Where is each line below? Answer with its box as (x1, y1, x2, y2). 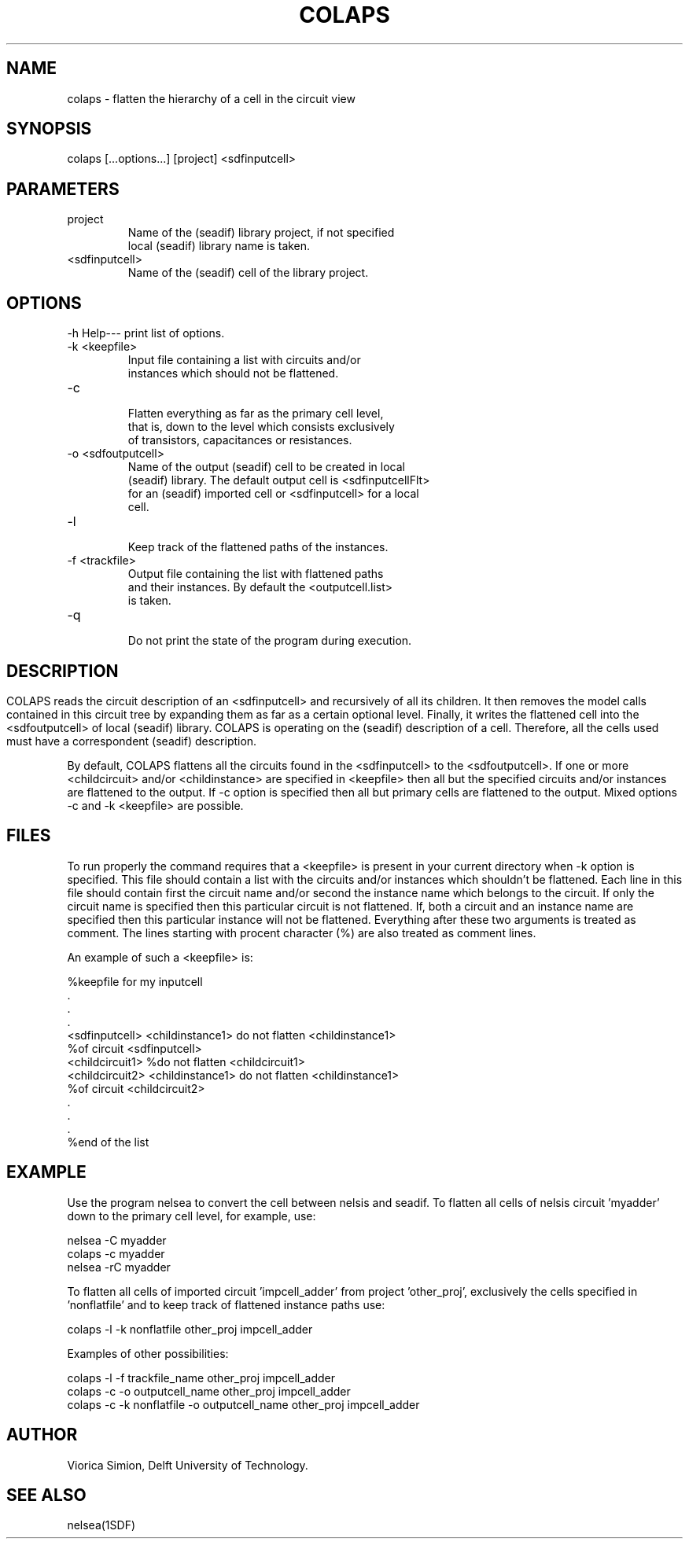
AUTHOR (6, 1425, 78, 1445)
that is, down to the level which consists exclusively (127, 420, 395, 434)
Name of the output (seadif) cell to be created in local (127, 460, 405, 474)
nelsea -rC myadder (67, 1260, 171, 1274)
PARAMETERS (6, 178, 120, 199)
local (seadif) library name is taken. (127, 239, 311, 253)
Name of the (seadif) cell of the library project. (127, 266, 369, 280)
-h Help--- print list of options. (67, 326, 225, 340)
